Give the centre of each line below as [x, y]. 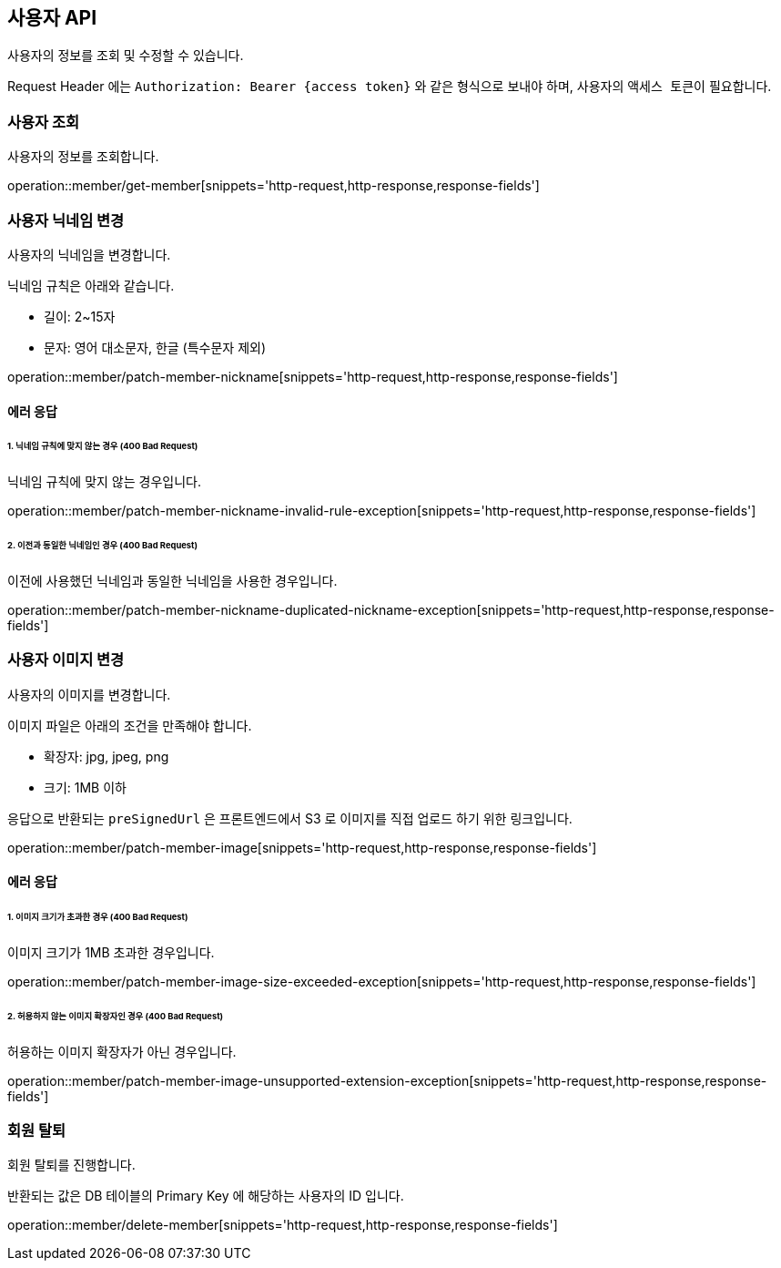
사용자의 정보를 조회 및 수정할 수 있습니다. [126, 56]
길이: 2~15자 [80, 316]
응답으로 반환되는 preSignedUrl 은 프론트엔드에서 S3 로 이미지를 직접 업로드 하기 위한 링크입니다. [290, 818]
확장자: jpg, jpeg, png [106, 756]
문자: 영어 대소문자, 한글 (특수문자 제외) [155, 347]
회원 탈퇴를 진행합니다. [71, 1165]
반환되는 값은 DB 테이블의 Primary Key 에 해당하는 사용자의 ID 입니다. [206, 1196]
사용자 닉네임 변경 [66, 220]
